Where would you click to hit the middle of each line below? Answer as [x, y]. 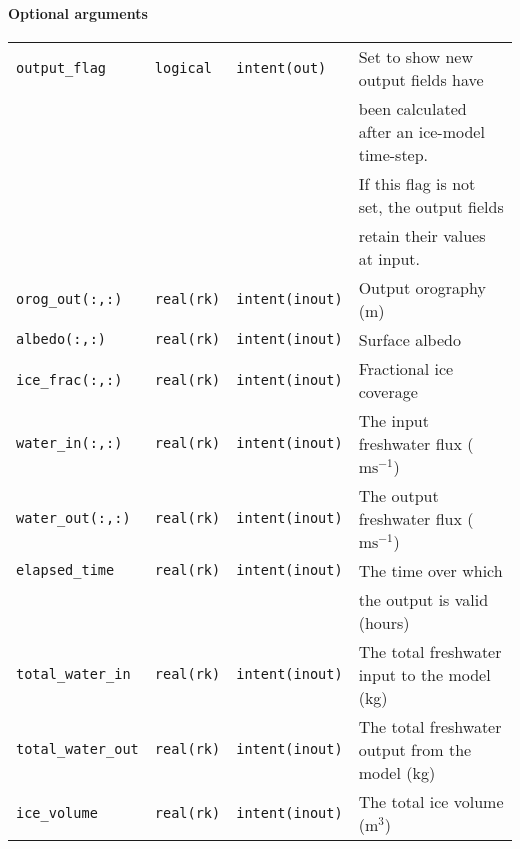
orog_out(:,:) [69, 298]
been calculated [412, 108]
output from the [415, 749]
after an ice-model [421, 131]
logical [183, 67]
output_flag [61, 67]
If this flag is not [417, 183]
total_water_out [77, 749]
